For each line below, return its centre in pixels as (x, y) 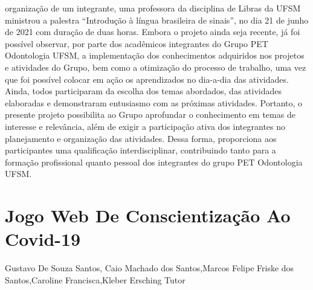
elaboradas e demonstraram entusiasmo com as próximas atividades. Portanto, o (154, 102)
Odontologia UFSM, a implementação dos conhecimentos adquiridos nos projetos (155, 55)
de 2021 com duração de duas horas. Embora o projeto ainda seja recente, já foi (153, 32)
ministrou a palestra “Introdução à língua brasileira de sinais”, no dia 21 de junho (157, 20)
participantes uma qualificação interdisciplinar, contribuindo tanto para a (140, 150)
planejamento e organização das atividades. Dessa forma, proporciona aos (141, 138)
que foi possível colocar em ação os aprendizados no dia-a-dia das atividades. (147, 79)
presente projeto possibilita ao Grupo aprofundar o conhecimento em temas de (150, 114)
